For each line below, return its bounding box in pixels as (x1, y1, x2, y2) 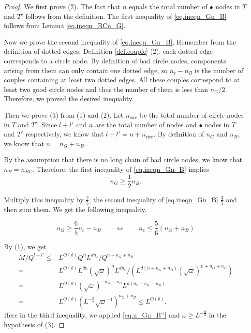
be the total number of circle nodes (139, 109, 244, 120)
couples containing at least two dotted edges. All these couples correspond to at (4, 75, 240, 85)
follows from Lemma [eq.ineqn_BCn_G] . (4, 20, 126, 30)
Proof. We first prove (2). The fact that (4, 1, 120, 11)
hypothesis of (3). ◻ (4, 319, 65, 329)
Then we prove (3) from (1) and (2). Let (4, 109, 124, 120)
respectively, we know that (25, 129, 104, 139)
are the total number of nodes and (95, 119, 197, 129)
